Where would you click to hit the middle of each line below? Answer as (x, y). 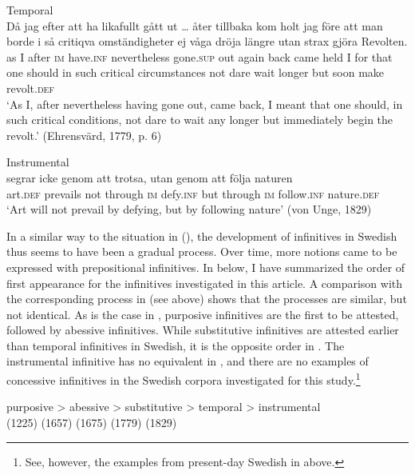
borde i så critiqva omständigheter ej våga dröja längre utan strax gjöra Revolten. (207, 41)
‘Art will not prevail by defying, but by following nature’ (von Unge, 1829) (189, 209)
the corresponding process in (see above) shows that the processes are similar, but (207, 299)
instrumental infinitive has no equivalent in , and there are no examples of (188, 361)
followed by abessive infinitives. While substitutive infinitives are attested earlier (203, 330)
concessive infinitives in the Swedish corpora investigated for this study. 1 (184, 379)
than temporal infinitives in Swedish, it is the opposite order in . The (176, 345)
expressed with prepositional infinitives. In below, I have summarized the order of (206, 267)
